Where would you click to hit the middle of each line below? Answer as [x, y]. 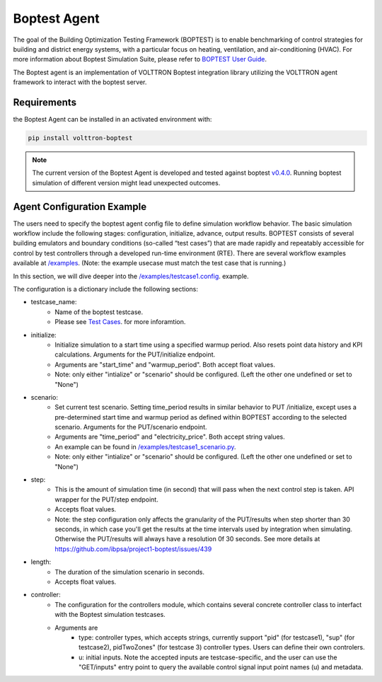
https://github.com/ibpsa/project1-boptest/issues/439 [133, 549]
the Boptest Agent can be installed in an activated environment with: [112, 120]
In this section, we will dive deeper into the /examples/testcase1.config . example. [131, 276]
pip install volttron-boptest [80, 138]
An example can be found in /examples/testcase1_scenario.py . [145, 446]
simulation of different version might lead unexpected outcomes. [126, 183]
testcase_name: [54, 302]
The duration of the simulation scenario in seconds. [130, 572]
